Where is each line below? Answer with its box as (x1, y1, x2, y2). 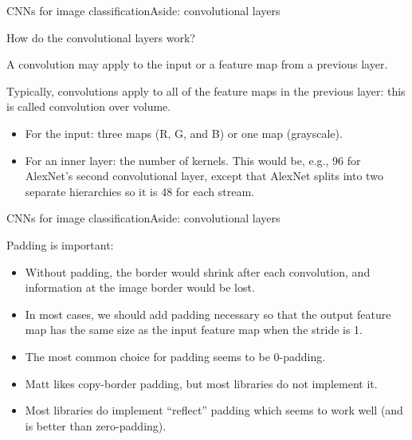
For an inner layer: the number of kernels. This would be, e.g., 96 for (25, 151, 361, 168)
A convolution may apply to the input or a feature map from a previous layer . (6, 56, 388, 73)
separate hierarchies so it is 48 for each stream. (25, 183, 254, 199)
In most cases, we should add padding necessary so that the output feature (25, 305, 391, 322)
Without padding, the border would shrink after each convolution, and (25, 263, 371, 280)
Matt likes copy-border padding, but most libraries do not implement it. (25, 375, 378, 391)
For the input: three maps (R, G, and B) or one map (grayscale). (25, 124, 343, 141)
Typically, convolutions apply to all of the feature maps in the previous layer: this (6, 82, 406, 99)
